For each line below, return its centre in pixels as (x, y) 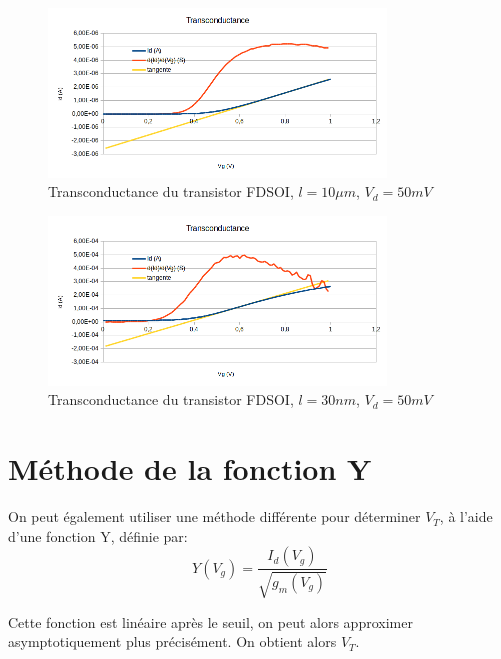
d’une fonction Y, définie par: (98, 535)
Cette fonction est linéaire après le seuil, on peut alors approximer (210, 621)
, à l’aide (466, 516)
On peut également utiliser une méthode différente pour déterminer (214, 516)
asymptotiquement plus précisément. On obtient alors (172, 641)
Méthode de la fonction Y (190, 468)
